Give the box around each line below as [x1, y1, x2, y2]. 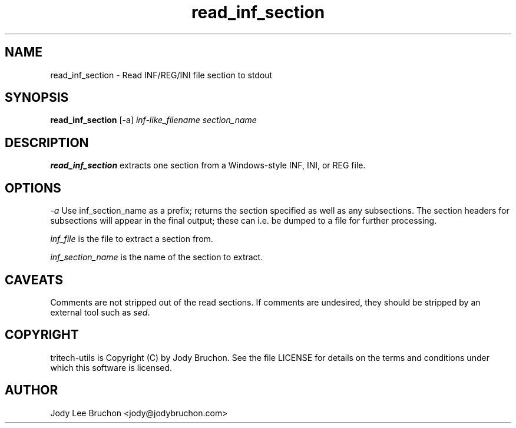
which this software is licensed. [50, 362, 173, 373]
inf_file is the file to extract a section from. [50, 234, 213, 244]
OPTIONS [5, 180, 61, 195]
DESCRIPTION [5, 135, 89, 150]
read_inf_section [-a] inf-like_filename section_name [50, 115, 257, 125]
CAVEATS [5, 272, 63, 287]
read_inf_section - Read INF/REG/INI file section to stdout [50, 69, 273, 80]
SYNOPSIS [5, 90, 69, 105]
